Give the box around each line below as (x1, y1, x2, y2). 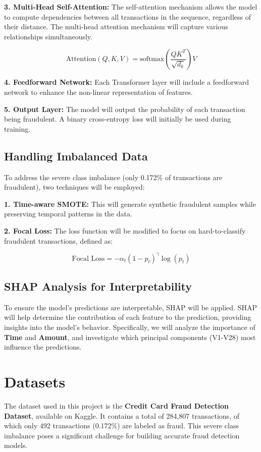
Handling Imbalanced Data (4, 148, 148, 163)
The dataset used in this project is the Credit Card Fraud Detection (4, 400, 229, 411)
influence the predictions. (4, 342, 82, 352)
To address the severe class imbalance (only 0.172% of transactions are (4, 172, 223, 182)
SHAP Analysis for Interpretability (4, 278, 192, 294)
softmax (139, 55, 165, 63)
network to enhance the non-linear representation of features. (4, 86, 193, 97)
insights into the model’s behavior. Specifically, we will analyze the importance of (4, 322, 255, 332)
